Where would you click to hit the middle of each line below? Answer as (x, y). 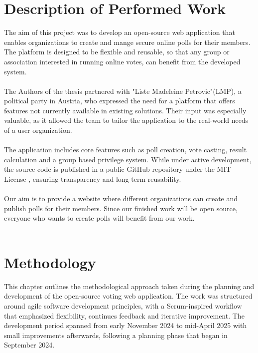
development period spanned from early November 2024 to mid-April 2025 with (126, 325)
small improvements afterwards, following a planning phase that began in (116, 335)
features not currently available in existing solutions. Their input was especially (125, 110)
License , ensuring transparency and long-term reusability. (93, 179)
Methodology (50, 262)
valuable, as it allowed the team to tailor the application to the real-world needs (126, 120)
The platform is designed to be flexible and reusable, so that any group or (117, 52)
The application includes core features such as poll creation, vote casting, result (126, 150)
